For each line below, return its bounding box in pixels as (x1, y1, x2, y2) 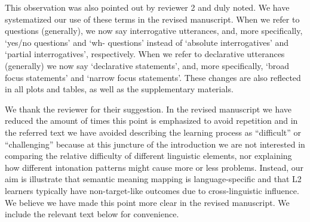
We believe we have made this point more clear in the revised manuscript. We (5, 196, 290, 208)
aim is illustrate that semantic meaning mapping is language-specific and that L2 (5, 173, 302, 185)
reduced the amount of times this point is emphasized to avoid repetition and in (5, 114, 298, 127)
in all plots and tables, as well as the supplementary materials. (5, 83, 234, 95)
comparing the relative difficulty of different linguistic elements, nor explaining (5, 149, 292, 162)
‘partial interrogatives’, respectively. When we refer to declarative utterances (5, 48, 285, 60)
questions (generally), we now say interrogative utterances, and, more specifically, (5, 24, 303, 37)
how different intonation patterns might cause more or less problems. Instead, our (5, 161, 304, 173)
